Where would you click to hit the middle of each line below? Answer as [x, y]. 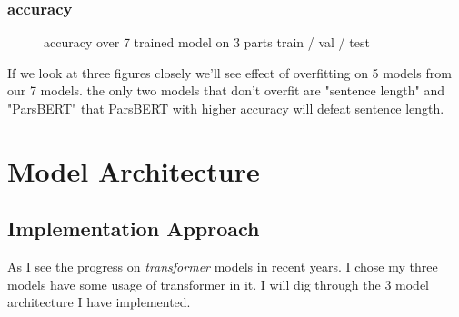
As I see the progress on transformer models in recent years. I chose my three [223, 267]
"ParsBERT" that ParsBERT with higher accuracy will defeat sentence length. [226, 108]
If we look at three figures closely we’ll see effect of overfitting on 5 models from [229, 72]
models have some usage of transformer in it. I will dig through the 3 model [219, 284]
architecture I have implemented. [99, 302]
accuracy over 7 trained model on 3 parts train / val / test [207, 42]
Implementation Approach [134, 228]
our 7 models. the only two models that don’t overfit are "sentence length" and [226, 90]
